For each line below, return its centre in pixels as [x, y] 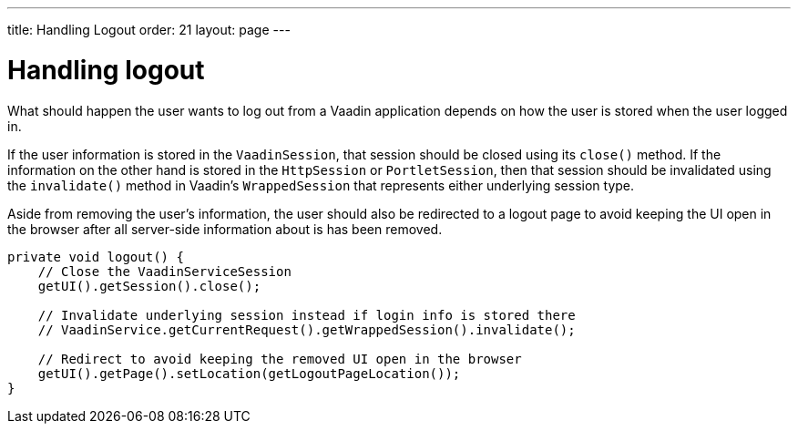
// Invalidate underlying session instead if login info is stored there [307, 315]
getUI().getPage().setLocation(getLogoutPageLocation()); [249, 373]
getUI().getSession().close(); [149, 286]
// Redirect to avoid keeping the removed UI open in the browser [280, 359]
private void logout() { [96, 257]
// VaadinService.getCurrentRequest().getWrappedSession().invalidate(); [307, 329]
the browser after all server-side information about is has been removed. [225, 229]
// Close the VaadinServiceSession [164, 271]
